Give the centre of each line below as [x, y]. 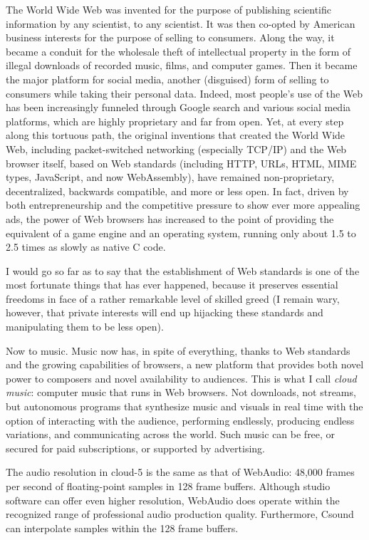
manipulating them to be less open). [85, 327]
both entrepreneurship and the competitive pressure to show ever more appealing [183, 205]
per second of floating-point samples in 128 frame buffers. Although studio [168, 486]
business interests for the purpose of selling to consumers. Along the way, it [170, 37]
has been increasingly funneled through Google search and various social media [178, 107]
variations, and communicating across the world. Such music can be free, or [171, 434]
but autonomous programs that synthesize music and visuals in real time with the [184, 406]
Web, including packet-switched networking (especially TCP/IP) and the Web [176, 149]
